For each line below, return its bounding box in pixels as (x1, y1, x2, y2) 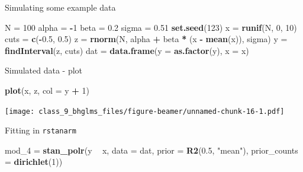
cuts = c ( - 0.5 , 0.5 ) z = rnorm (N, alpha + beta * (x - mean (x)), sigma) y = (5, 33, 288, 45)
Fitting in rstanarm (5, 124, 76, 136)
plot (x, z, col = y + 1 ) (5, 84, 89, 96)
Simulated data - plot (5, 64, 83, 77)
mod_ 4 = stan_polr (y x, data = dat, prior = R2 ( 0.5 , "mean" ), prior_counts (5, 144, 298, 156)
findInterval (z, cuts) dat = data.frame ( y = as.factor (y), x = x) (5, 44, 249, 56)
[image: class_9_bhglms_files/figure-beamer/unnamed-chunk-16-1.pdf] (5, 107, 285, 116)
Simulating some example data (5, 1, 116, 13)
